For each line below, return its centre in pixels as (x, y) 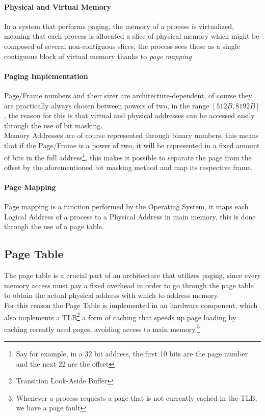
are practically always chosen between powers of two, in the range (107, 105)
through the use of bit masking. (54, 125)
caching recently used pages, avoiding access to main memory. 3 (102, 328)
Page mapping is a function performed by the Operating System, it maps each (126, 206)
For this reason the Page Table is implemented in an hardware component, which (131, 305)
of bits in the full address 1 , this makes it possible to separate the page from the (128, 156)
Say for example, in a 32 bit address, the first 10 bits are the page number (132, 354)
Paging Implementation (46, 76)
